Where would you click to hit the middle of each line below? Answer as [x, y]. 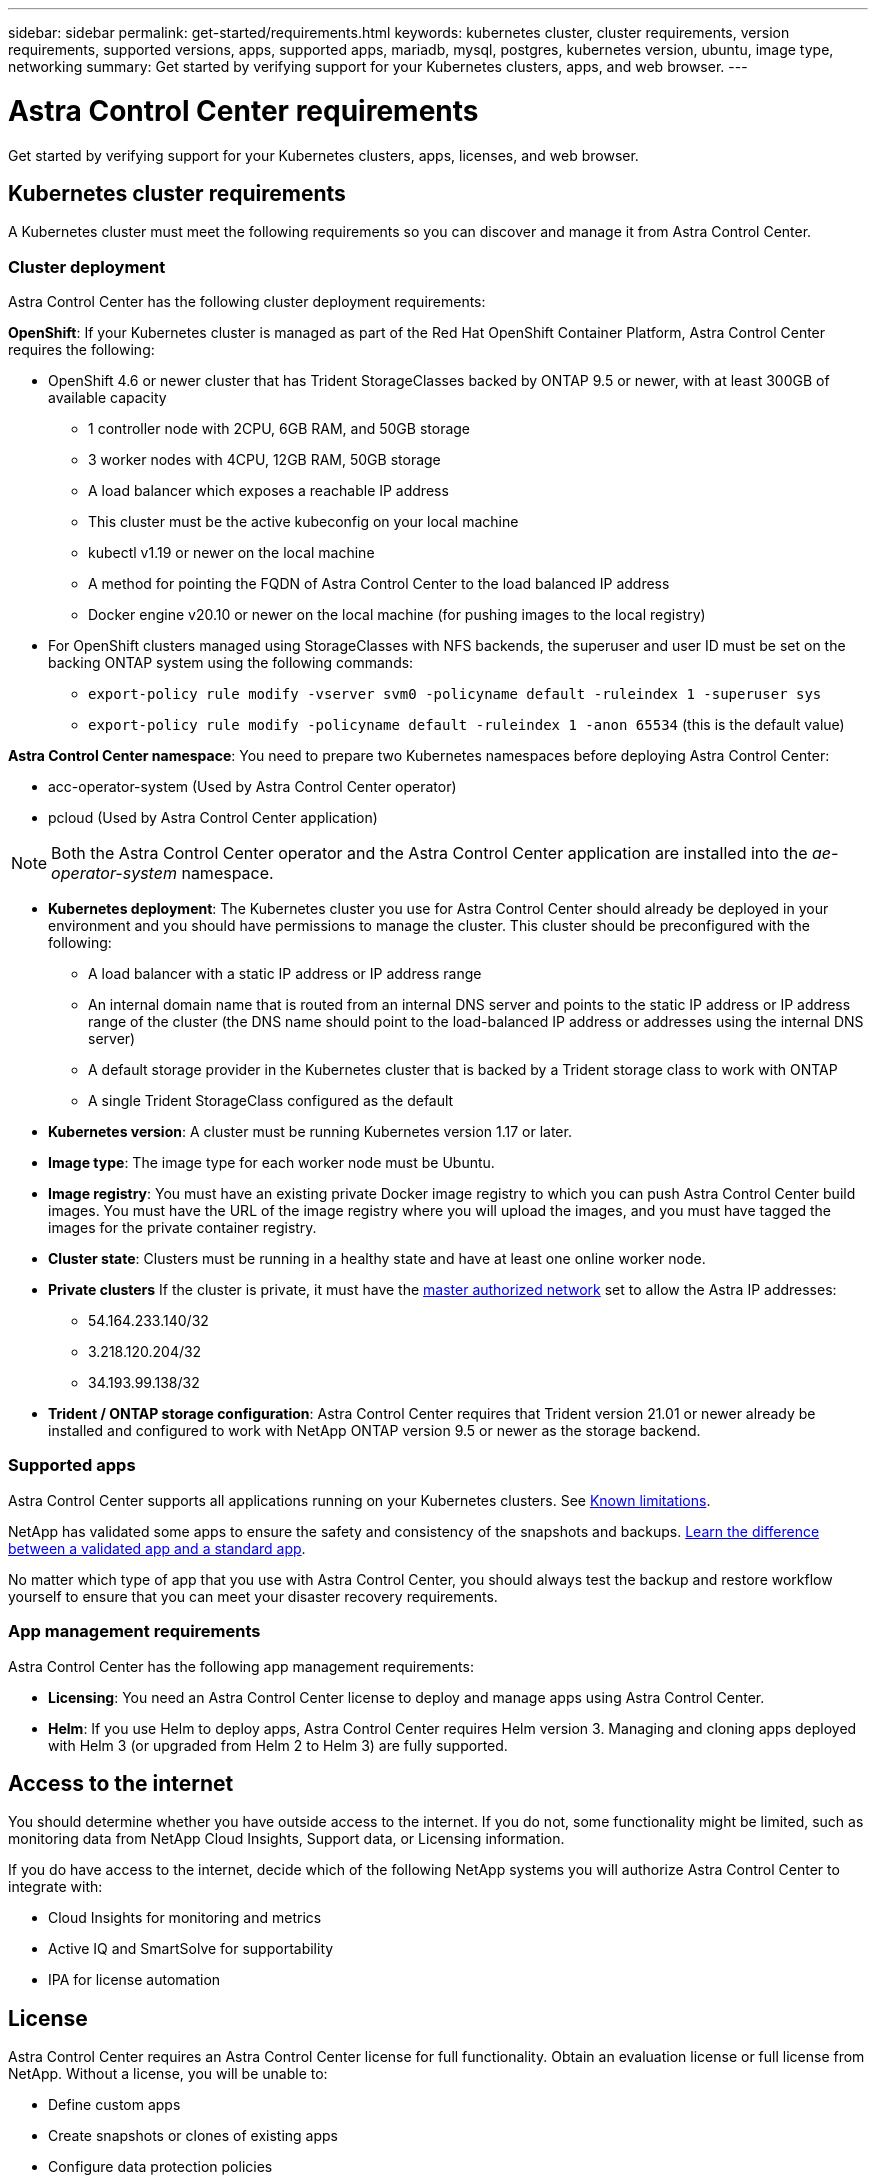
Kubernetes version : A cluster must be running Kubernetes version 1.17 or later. [310, 1132]
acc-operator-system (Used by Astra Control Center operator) [252, 787]
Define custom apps [114, 2105]
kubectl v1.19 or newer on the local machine [231, 553]
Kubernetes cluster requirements [177, 193]
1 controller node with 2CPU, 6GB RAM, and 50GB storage [279, 429]
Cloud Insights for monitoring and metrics [185, 1918]
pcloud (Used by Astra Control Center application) [213, 818]
